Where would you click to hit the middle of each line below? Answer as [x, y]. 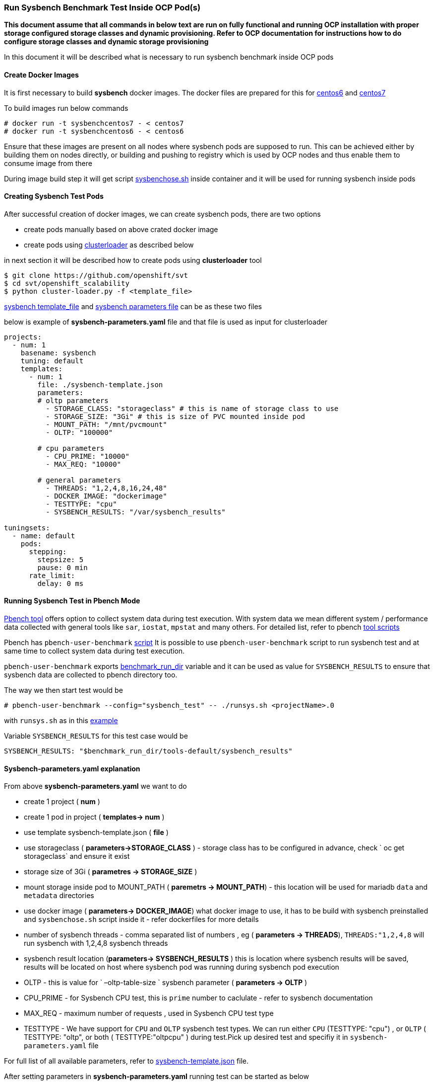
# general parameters [79, 480]
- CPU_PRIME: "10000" [88, 456]
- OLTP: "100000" [79, 432]
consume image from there [48, 163]
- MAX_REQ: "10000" [84, 464]
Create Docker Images [41, 75]
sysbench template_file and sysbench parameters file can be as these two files [133, 306]
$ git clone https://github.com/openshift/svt [96, 275]
